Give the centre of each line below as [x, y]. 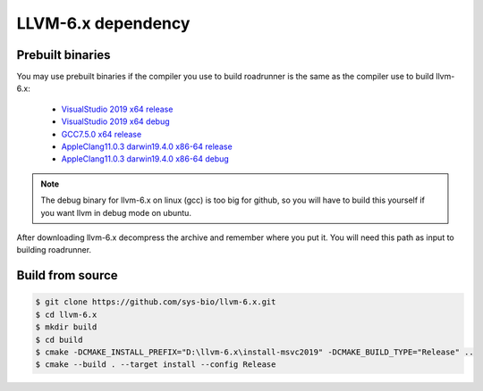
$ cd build [59, 340]
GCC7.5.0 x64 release [102, 134]
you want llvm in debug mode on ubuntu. [116, 212]
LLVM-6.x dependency [103, 23]
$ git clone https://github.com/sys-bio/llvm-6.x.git [156, 302]
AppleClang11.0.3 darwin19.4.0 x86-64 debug [145, 159]
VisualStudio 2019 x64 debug [115, 121]
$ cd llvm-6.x [66, 314]
